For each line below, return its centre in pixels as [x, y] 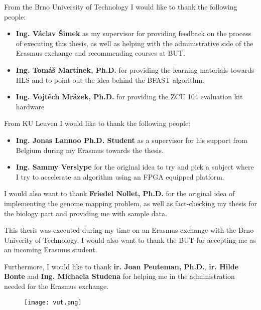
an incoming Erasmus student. [51, 250]
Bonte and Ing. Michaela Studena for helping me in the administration [119, 276]
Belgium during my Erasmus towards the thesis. [90, 150]
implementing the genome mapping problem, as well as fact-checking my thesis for [130, 203]
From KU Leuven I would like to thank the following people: [97, 123]
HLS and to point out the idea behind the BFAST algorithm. [110, 80]
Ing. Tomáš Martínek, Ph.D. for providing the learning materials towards [135, 69]
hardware [30, 106]
